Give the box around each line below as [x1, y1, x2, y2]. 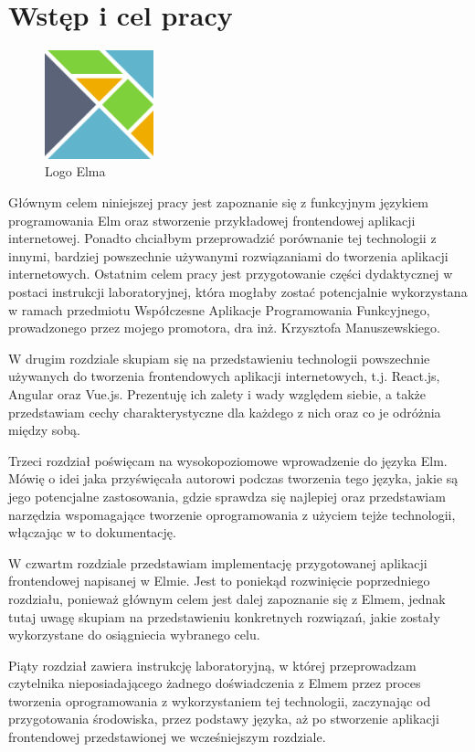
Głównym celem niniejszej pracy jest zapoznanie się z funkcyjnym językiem [8, 193, 429, 212]
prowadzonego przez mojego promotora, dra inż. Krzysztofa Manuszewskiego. [8, 318, 440, 337]
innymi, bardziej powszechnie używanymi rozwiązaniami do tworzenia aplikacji [8, 246, 449, 265]
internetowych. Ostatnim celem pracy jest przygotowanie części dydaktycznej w [8, 264, 453, 283]
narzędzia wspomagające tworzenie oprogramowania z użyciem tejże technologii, [8, 504, 456, 524]
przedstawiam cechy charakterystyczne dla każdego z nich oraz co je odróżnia [8, 402, 441, 421]
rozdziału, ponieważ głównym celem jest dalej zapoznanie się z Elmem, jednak [8, 588, 446, 608]
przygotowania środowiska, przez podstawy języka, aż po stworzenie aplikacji [8, 709, 439, 728]
